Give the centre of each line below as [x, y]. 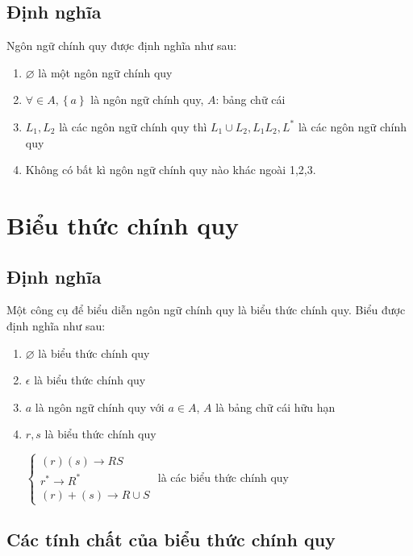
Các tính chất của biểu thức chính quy [171, 539]
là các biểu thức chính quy [223, 477]
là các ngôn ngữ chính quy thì [133, 126]
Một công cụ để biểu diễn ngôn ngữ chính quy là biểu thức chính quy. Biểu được [206, 310]
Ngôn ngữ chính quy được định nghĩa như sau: [122, 46]
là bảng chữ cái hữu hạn [275, 407]
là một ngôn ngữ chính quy [105, 72]
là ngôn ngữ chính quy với [100, 407]
